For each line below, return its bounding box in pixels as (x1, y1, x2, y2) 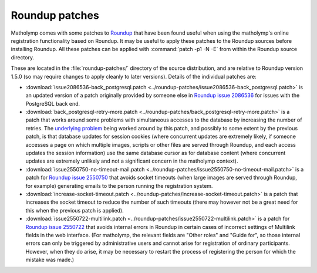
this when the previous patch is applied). (25, 207, 124, 214)
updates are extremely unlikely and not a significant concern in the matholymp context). (25, 157, 238, 164)
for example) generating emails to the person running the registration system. (25, 182, 213, 189)
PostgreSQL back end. (25, 100, 80, 107)
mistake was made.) (25, 256, 75, 264)
